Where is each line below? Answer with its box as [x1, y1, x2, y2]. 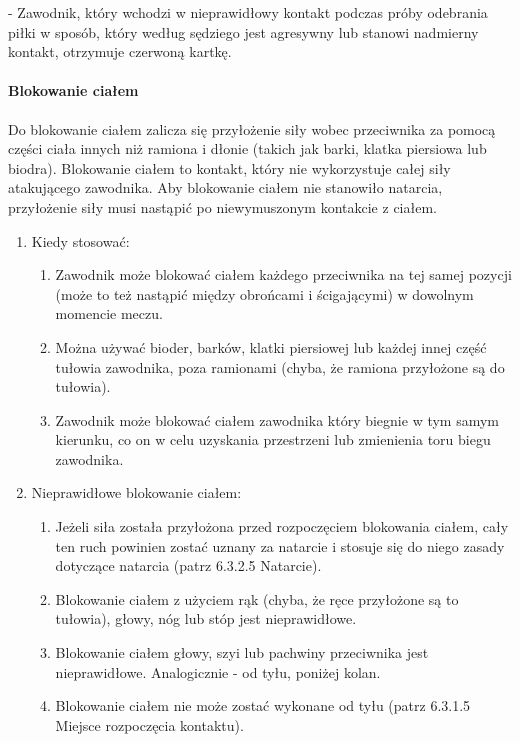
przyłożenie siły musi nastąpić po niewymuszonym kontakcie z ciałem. [8, 196, 437, 217]
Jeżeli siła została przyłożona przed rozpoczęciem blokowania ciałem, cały [55, 516, 509, 537]
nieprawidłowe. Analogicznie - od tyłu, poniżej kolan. [55, 661, 381, 682]
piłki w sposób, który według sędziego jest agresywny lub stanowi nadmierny [8, 21, 479, 42]
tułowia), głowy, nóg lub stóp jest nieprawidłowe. [55, 608, 357, 629]
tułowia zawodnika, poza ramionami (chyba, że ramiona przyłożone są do [55, 356, 505, 377]
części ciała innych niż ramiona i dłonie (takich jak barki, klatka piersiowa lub [8, 138, 487, 159]
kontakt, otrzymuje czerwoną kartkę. [8, 41, 232, 62]
